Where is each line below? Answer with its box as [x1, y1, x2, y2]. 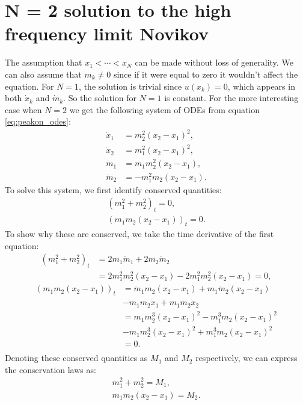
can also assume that [5, 67, 82, 80]
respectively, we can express [195, 351, 298, 364]
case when [5, 103, 42, 116]
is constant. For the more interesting [164, 91, 299, 104]
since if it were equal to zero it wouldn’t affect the [113, 67, 298, 80]
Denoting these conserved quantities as [5, 351, 148, 364]
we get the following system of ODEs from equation [69, 103, 260, 116]
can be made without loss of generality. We [135, 56, 293, 69]
